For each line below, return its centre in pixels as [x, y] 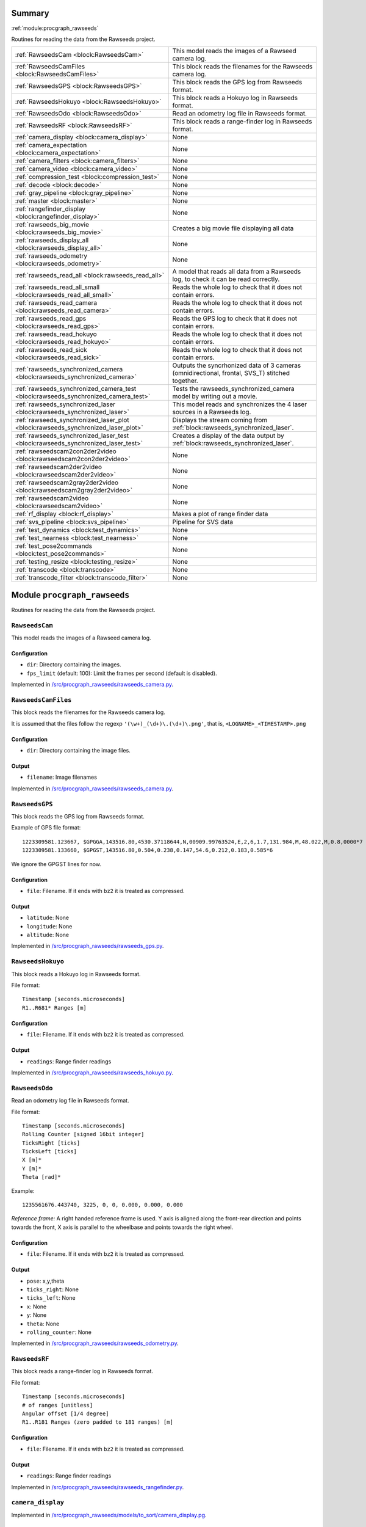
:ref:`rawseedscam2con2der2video [66, 451]
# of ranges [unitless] [58, 1405]
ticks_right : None [53, 1289]
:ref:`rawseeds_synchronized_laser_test [72, 436]
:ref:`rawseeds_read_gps [51, 319]
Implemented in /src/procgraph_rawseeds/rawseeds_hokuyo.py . [92, 1073]
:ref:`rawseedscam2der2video [59, 467]
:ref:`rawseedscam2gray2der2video [67, 483]
